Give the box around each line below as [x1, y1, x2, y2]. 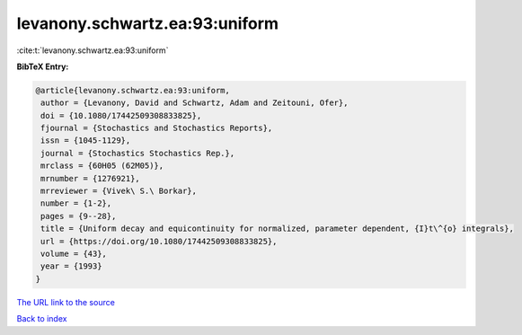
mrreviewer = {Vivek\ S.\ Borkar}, [40, 186, 198, 197]
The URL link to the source [16, 296, 116, 307]
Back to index [16, 313, 67, 324]
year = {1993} [40, 261, 102, 271]
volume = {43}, [40, 249, 108, 259]
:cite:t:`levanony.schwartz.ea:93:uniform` [16, 45, 169, 56]
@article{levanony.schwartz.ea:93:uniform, [35, 85, 231, 95]
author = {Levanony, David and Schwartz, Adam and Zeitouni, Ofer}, [40, 98, 349, 108]
